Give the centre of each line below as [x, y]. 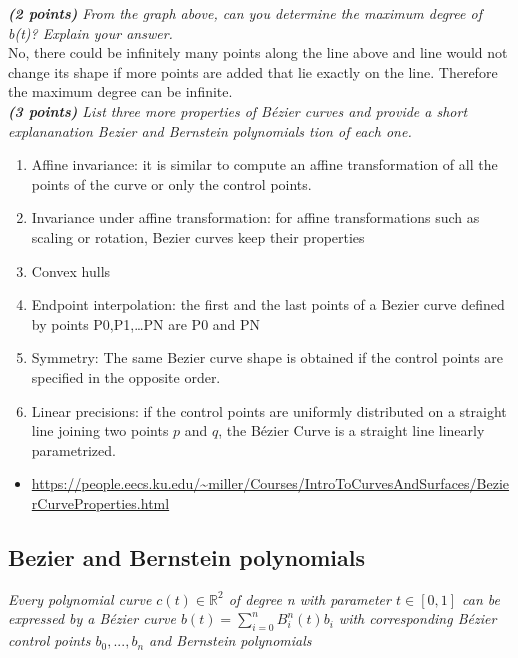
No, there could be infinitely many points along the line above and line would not [258, 52]
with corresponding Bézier [417, 618]
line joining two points [100, 430]
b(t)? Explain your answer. [90, 32]
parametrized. [73, 449]
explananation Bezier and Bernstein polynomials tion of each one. [210, 130]
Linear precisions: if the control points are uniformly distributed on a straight [269, 410]
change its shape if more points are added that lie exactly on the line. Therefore [253, 71]
